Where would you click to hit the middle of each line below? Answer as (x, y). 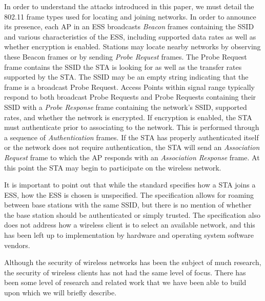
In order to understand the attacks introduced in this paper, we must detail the (129, 6)
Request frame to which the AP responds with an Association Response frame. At (132, 157)
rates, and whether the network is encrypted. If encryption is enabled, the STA (128, 117)
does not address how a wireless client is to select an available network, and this (130, 225)
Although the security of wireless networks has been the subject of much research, (133, 262)
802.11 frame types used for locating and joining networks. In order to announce (130, 16)
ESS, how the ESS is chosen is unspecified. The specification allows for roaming (129, 194)
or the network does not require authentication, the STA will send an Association (132, 147)
